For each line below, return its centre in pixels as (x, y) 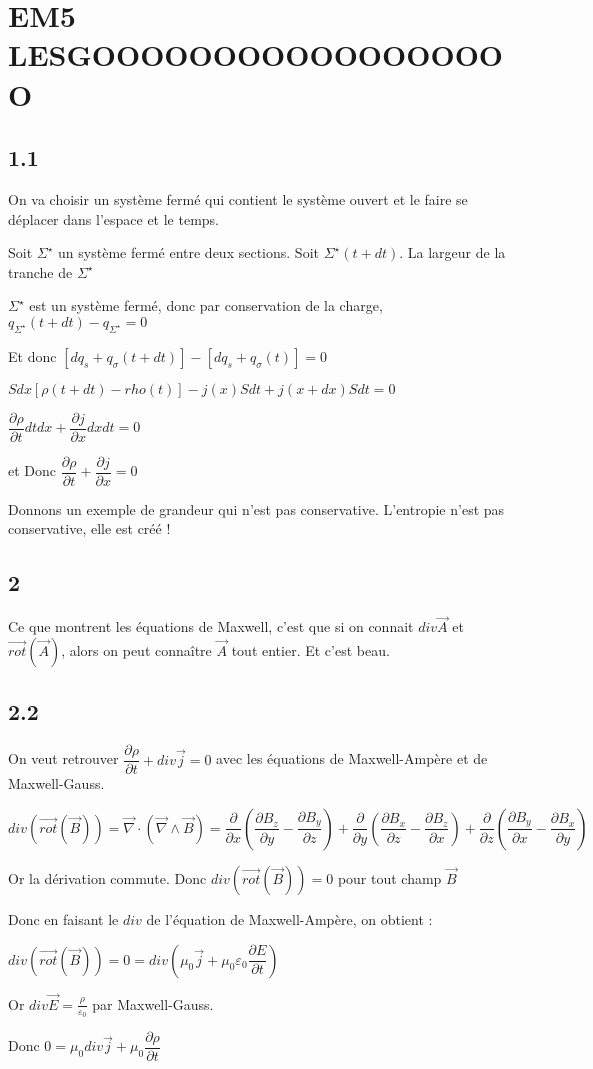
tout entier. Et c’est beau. (310, 650)
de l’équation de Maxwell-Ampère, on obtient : (289, 918)
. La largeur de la (452, 252)
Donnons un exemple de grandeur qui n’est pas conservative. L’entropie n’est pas (256, 508)
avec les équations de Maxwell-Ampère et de (352, 758)
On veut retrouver (63, 758)
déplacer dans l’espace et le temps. (114, 218)
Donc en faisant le (63, 918)
